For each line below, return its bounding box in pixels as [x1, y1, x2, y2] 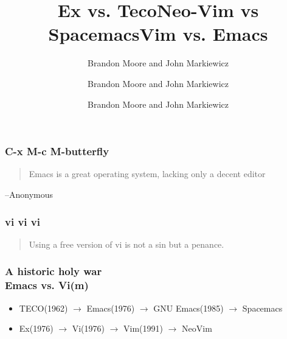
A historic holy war [5, 264, 102, 279]
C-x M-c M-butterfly [5, 144, 109, 159]
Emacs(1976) [86, 301, 135, 314]
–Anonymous [5, 187, 54, 200]
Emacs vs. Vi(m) [5, 278, 89, 293]
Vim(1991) [123, 322, 163, 335]
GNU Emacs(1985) [153, 301, 224, 314]
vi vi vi [5, 214, 40, 229]
